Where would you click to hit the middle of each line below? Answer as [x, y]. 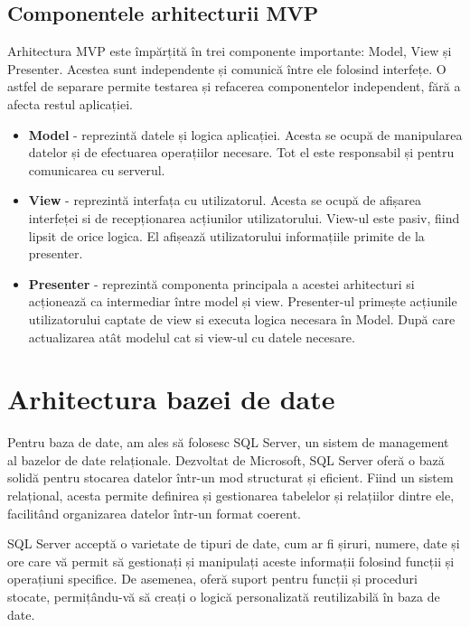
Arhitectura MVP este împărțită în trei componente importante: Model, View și [230, 51]
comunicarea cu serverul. [97, 169]
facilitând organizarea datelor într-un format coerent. [154, 513]
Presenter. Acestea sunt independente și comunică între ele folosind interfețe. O [227, 68]
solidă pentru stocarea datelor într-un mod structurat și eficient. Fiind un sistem [230, 477]
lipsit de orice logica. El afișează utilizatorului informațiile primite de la [226, 235]
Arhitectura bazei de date [171, 399]
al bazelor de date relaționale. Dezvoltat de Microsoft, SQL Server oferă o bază [226, 459]
